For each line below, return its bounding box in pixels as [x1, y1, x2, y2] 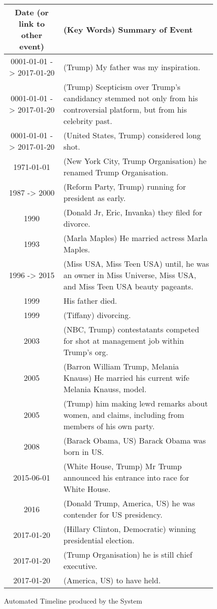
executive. [63, 560, 98, 571]
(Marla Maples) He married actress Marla [63, 232, 208, 244]
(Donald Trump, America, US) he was [63, 497, 195, 509]
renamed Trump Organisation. [63, 166, 168, 178]
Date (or [14, 6, 49, 18]
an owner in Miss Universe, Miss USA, [63, 269, 196, 281]
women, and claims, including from [63, 409, 184, 420]
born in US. [63, 446, 104, 457]
